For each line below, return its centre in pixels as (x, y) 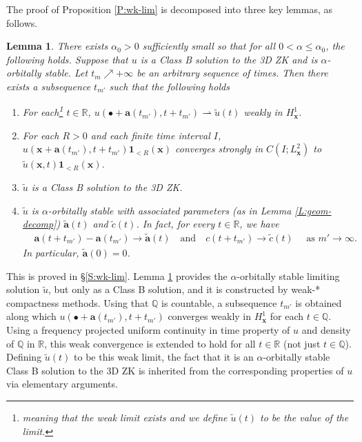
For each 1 (43, 111)
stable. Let (66, 73)
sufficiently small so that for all (209, 46)
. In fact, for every (175, 224)
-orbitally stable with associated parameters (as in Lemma (170, 210)
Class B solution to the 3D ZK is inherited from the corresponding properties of (175, 370)
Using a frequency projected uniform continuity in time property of (148, 330)
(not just (302, 343)
